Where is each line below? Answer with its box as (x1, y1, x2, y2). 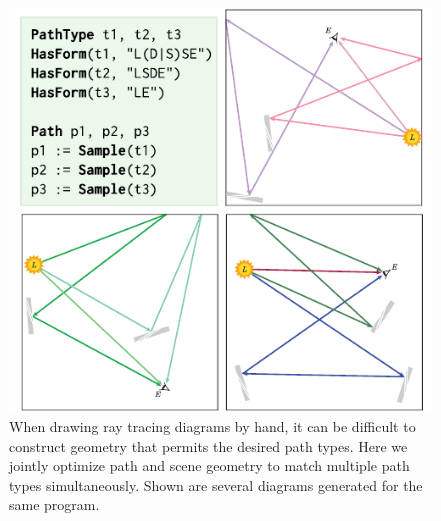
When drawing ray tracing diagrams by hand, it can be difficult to (9, 416, 416, 437)
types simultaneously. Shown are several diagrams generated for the (9, 474, 423, 495)
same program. (9, 494, 100, 515)
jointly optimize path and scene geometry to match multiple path (9, 455, 410, 476)
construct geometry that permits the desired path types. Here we (9, 435, 408, 456)
